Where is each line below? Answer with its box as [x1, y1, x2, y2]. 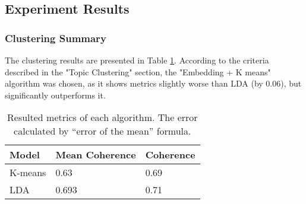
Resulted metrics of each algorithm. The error [7, 110, 198, 125]
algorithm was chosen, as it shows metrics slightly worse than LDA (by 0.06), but [5, 77, 302, 90]
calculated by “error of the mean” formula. [14, 124, 191, 138]
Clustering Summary [5, 30, 106, 45]
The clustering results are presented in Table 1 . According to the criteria [5, 54, 269, 66]
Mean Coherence [55, 148, 136, 162]
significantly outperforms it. [5, 88, 106, 101]
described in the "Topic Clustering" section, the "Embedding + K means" [5, 65, 271, 78]
